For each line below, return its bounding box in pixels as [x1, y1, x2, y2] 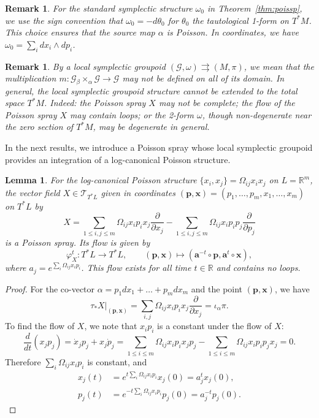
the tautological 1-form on [192, 13, 289, 26]
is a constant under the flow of [157, 319, 272, 332]
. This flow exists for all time [81, 261, 191, 274]
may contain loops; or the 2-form [70, 108, 194, 121]
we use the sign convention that [5, 13, 123, 26]
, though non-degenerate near [202, 108, 312, 121]
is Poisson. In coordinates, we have [166, 26, 299, 39]
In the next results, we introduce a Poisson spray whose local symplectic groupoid [5, 141, 313, 153]
